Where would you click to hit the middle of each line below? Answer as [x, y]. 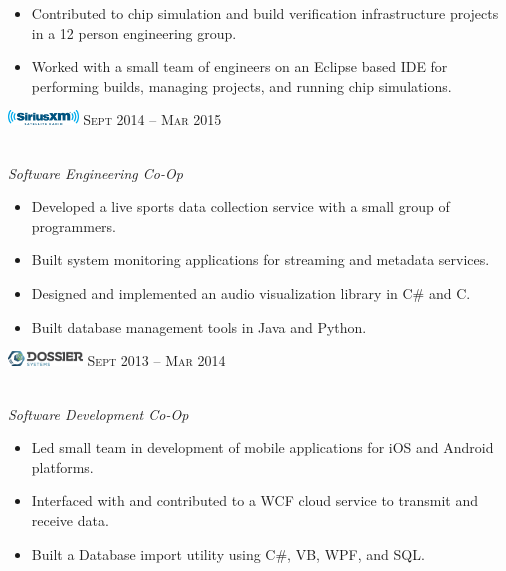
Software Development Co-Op [98, 413]
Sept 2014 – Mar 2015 [152, 119]
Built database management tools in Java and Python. [199, 326]
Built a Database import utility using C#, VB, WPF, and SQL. [228, 553]
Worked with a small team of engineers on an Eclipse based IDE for [239, 66]
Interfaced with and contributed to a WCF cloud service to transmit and [254, 500]
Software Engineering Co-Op [95, 172]
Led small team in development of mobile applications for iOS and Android [262, 447]
